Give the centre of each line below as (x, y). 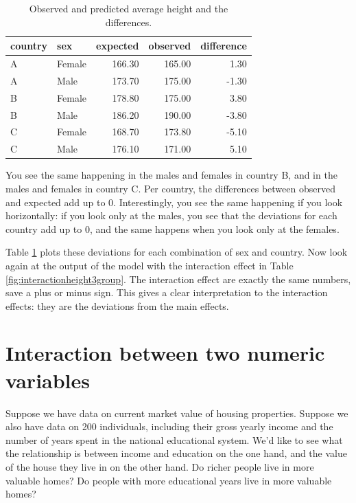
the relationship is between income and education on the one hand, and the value (176, 453)
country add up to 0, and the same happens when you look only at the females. (173, 228)
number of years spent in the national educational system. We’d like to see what (174, 439)
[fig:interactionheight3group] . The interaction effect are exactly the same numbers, (178, 279)
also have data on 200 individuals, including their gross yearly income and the (169, 426)
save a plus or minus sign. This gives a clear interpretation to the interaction (167, 292)
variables (48, 380)
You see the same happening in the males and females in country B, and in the (171, 175)
